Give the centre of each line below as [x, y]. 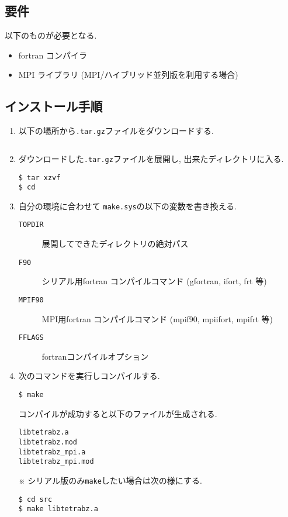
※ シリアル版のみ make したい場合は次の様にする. [110, 480]
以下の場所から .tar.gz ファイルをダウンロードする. [116, 131]
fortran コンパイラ [53, 55]
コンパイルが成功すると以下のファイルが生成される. [118, 413]
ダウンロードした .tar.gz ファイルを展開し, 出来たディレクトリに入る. [151, 158]
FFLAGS [31, 338]
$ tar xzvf [39, 177]
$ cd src [35, 499]
